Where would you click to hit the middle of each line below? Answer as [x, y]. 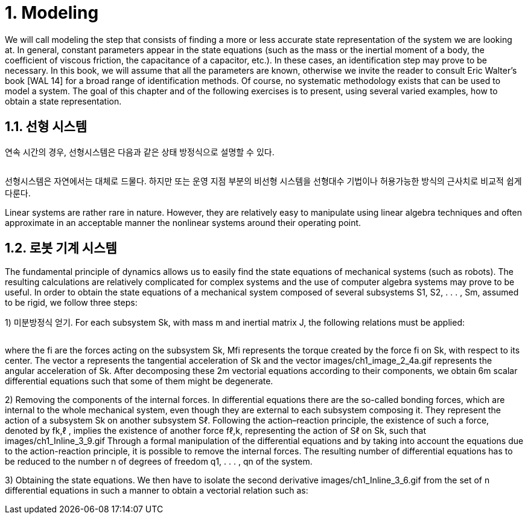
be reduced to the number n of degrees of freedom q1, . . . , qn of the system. [159, 462]
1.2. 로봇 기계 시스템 [61, 248]
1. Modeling [52, 13]
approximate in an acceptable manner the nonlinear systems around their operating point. [183, 222]
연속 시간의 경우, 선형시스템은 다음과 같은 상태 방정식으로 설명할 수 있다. [140, 152]
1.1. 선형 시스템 [46, 127]
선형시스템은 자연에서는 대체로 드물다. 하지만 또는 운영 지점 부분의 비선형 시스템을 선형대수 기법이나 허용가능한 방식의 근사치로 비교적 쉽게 [263, 181]
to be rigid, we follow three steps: [71, 303]
